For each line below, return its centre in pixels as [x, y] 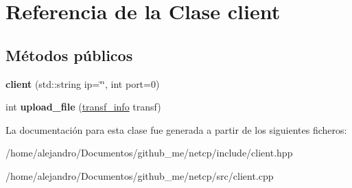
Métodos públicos [69, 55]
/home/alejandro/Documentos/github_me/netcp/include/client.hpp [149, 153]
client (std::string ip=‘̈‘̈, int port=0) [83, 83]
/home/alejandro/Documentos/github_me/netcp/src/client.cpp [140, 175]
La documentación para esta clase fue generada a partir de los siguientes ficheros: [176, 129]
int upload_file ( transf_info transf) [83, 107]
